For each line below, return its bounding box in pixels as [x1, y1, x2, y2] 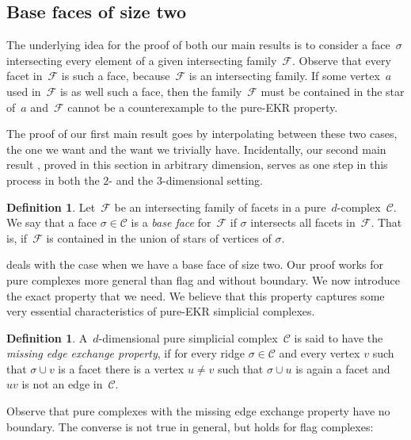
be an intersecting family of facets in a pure [114, 198, 326, 215]
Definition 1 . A [6, 329, 88, 346]
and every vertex [279, 345, 360, 362]
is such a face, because [61, 67, 170, 84]
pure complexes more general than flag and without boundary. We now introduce [6, 271, 400, 288]
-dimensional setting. [162, 171, 263, 188]
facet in [6, 67, 43, 84]
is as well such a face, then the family [59, 82, 242, 99]
